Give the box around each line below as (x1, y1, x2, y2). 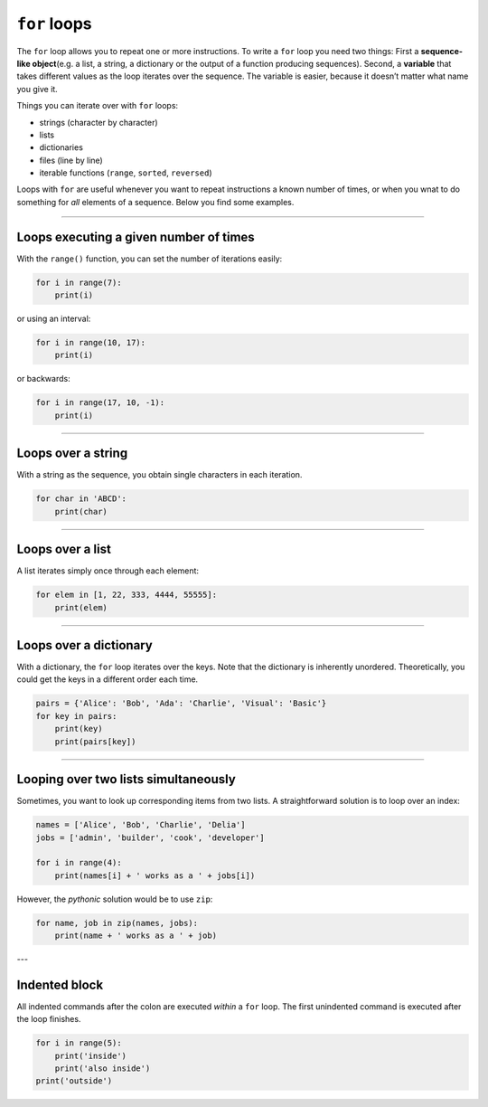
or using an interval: (16, 313, 91, 325)
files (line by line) (39, 155, 103, 166)
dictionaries (39, 142, 83, 153)
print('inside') (54, 1050, 127, 1061)
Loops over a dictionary (16, 638, 153, 653)
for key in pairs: (35, 711, 117, 721)
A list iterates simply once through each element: (16, 565, 199, 576)
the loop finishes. (16, 1014, 81, 1025)
